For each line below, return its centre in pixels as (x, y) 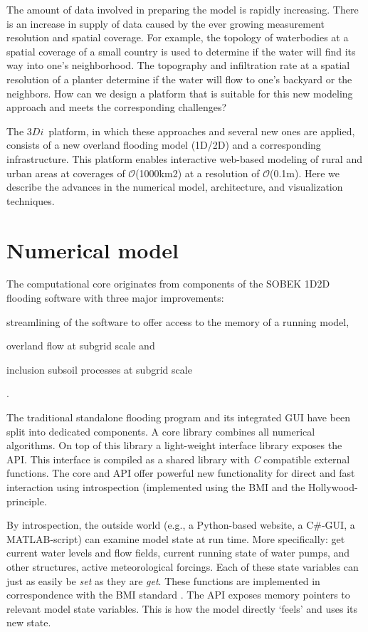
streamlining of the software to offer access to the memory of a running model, (178, 321)
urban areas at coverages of (66, 173)
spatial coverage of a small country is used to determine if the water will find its (181, 51)
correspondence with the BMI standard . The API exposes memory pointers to (178, 595)
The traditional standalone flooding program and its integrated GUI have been (179, 417)
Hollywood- (333, 486)
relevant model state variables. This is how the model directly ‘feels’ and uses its (182, 608)
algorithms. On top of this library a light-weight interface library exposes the (174, 445)
